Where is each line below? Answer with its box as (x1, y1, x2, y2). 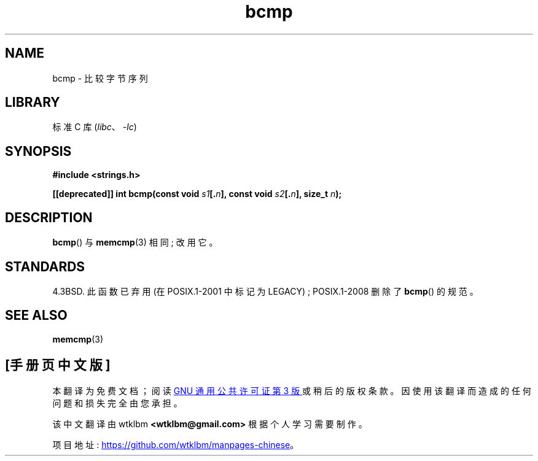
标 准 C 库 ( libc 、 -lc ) (52, 122, 137, 133)
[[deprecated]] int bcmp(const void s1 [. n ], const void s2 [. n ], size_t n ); (52, 188, 342, 200)
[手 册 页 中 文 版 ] (5, 357, 111, 373)
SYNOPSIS (5, 143, 72, 159)
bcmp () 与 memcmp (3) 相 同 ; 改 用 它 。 (52, 237, 218, 248)
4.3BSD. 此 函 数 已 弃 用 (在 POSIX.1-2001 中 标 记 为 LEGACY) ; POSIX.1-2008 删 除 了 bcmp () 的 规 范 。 (52, 285, 478, 296)
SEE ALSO (5, 308, 68, 323)
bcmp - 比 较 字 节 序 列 (52, 72, 148, 83)
